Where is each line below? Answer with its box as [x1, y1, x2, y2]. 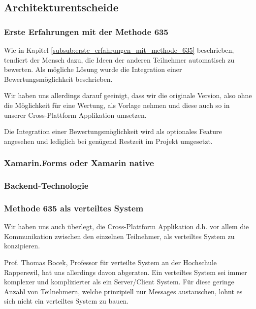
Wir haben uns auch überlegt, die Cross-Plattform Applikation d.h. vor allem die [4, 221, 249, 232]
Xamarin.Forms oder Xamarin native [4, 157, 154, 169]
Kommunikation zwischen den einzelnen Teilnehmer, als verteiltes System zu [4, 231, 235, 241]
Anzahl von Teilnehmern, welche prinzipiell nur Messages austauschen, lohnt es [4, 286, 243, 296]
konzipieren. [4, 240, 40, 251]
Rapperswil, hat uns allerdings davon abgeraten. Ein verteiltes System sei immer [4, 267, 247, 277]
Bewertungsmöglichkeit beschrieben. [4, 73, 113, 84]
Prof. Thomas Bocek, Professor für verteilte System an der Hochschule [4, 257, 217, 268]
